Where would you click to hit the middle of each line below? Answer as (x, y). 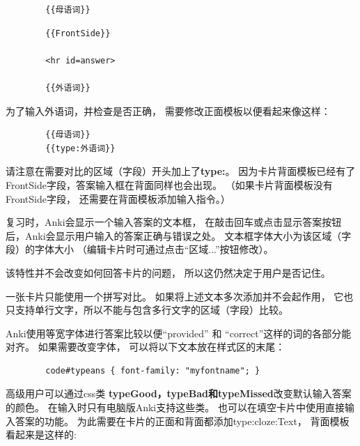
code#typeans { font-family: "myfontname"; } (153, 370)
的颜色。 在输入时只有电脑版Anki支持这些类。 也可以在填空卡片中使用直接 (175, 407)
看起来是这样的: (41, 435)
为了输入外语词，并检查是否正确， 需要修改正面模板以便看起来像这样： (168, 110)
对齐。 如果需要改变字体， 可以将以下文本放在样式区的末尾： (146, 347)
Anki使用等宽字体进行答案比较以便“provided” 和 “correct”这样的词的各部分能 (179, 333)
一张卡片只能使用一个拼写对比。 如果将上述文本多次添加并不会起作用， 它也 (180, 296)
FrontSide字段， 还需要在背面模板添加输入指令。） (118, 198)
